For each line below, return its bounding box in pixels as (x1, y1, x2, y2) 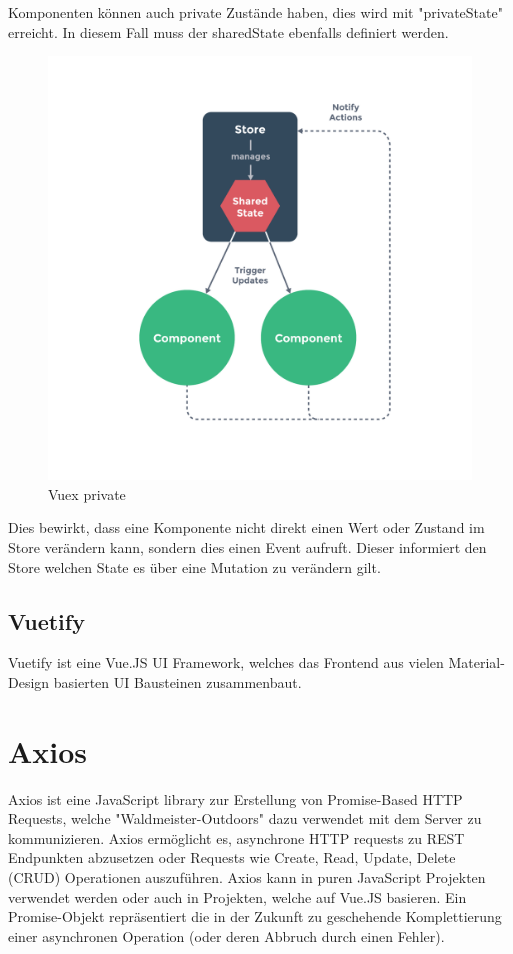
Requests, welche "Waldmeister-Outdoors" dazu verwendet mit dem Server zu (8, 808, 482, 829)
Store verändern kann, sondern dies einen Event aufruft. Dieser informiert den (8, 536, 487, 557)
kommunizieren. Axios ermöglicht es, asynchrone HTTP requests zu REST (8, 827, 465, 848)
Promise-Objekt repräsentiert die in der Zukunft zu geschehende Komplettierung (8, 906, 502, 927)
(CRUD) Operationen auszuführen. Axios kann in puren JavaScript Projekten (8, 867, 486, 888)
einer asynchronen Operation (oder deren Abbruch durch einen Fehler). (8, 925, 445, 946)
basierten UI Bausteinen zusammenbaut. (53, 671, 302, 692)
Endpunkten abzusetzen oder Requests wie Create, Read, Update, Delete (8, 847, 456, 868)
